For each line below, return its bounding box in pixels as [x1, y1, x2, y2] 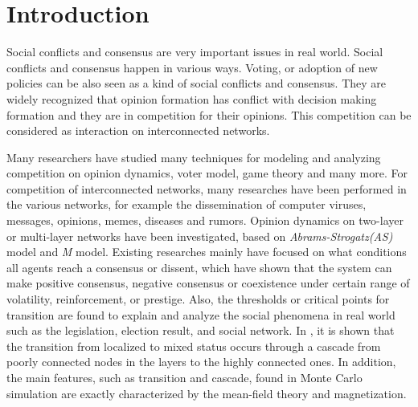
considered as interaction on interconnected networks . [6, 122, 270, 139]
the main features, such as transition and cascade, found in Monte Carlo [6, 369, 363, 385]
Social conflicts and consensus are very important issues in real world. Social [6, 43, 383, 60]
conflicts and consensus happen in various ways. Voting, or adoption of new [6, 59, 378, 75]
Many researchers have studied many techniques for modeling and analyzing [6, 149, 381, 165]
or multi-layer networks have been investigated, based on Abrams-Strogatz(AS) [6, 227, 393, 244]
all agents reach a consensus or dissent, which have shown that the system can [6, 258, 392, 275]
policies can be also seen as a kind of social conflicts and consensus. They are [6, 75, 387, 92]
